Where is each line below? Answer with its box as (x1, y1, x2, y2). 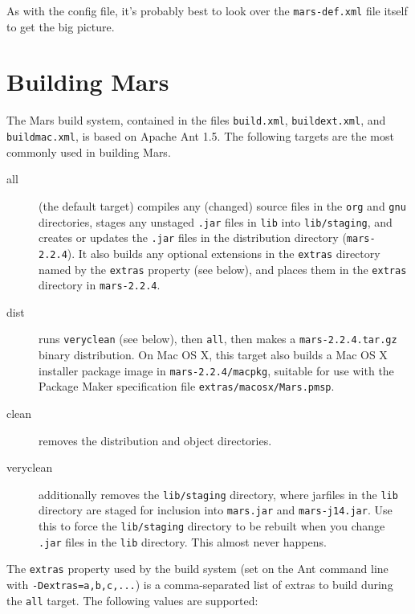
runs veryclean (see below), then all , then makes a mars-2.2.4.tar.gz (39, 330, 397, 347)
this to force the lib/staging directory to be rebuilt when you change (39, 518, 385, 534)
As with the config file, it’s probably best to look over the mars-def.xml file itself (6, 2, 408, 18)
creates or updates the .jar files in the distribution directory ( (39, 229, 347, 246)
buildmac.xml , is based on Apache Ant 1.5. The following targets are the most (6, 128, 394, 145)
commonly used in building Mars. (6, 143, 171, 160)
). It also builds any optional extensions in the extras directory (67, 244, 380, 261)
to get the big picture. (6, 18, 115, 35)
